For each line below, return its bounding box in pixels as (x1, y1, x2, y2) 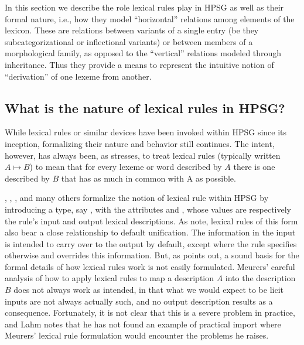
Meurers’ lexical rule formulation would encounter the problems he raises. (5, 329, 269, 341)
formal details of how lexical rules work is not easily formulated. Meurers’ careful (5, 260, 295, 272)
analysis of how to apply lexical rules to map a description (5, 272, 214, 284)
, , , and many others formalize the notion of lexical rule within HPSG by (5, 192, 269, 204)
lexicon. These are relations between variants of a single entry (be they (5, 24, 259, 36)
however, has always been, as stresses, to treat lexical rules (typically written (5, 149, 281, 161)
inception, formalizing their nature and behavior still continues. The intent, (5, 137, 275, 149)
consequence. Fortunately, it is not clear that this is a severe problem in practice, (5, 306, 295, 319)
